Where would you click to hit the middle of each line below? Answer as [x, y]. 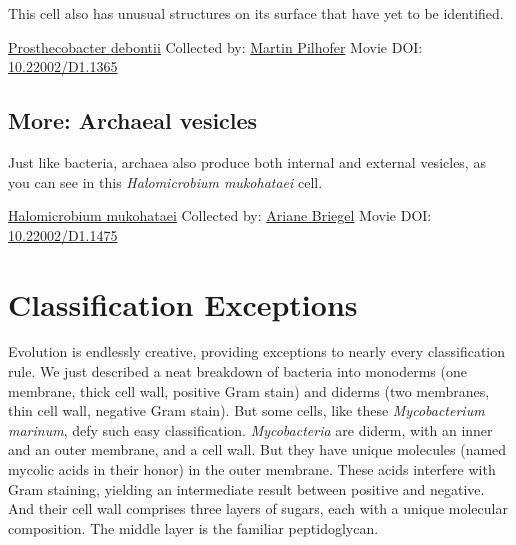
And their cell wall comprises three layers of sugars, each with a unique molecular [258, 508]
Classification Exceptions [183, 303]
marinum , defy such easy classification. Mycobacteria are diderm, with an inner [250, 429]
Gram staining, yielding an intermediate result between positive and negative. [246, 488]
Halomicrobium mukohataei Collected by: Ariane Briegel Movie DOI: [220, 215]
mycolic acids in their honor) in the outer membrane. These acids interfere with [252, 469]
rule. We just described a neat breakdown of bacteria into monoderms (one [237, 371]
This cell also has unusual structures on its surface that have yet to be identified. [256, 13]
